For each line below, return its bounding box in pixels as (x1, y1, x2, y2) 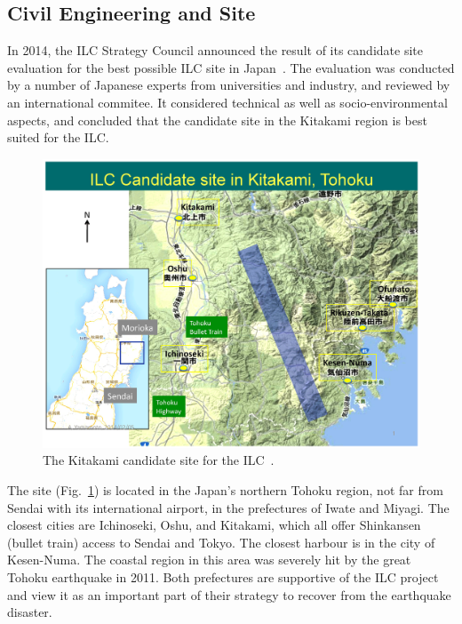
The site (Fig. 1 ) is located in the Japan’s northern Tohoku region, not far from (7, 480, 443, 499)
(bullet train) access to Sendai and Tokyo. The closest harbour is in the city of (7, 532, 435, 551)
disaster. (7, 603, 52, 621)
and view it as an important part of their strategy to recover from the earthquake (7, 585, 451, 604)
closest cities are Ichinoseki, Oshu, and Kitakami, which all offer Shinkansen (7, 516, 421, 534)
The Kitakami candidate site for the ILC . (43, 451, 275, 469)
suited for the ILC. (7, 128, 109, 147)
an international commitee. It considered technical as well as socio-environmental (7, 92, 448, 111)
